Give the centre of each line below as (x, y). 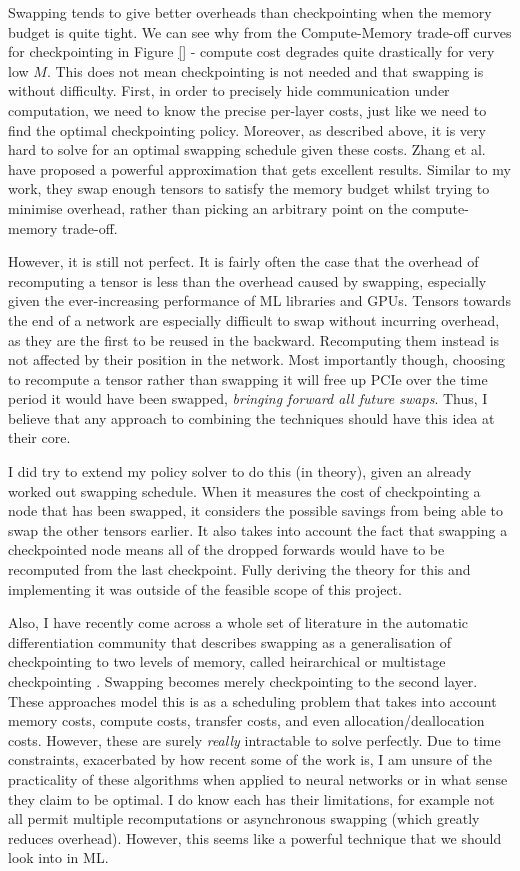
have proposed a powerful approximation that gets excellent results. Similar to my (259, 168)
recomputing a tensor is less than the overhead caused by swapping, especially (247, 280)
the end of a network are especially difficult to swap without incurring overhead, (254, 319)
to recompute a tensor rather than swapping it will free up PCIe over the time (248, 378)
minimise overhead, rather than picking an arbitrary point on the (208, 207)
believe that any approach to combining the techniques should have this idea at (251, 417)
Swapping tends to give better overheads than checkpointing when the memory (250, 12)
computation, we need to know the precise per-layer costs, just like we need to (247, 109)
